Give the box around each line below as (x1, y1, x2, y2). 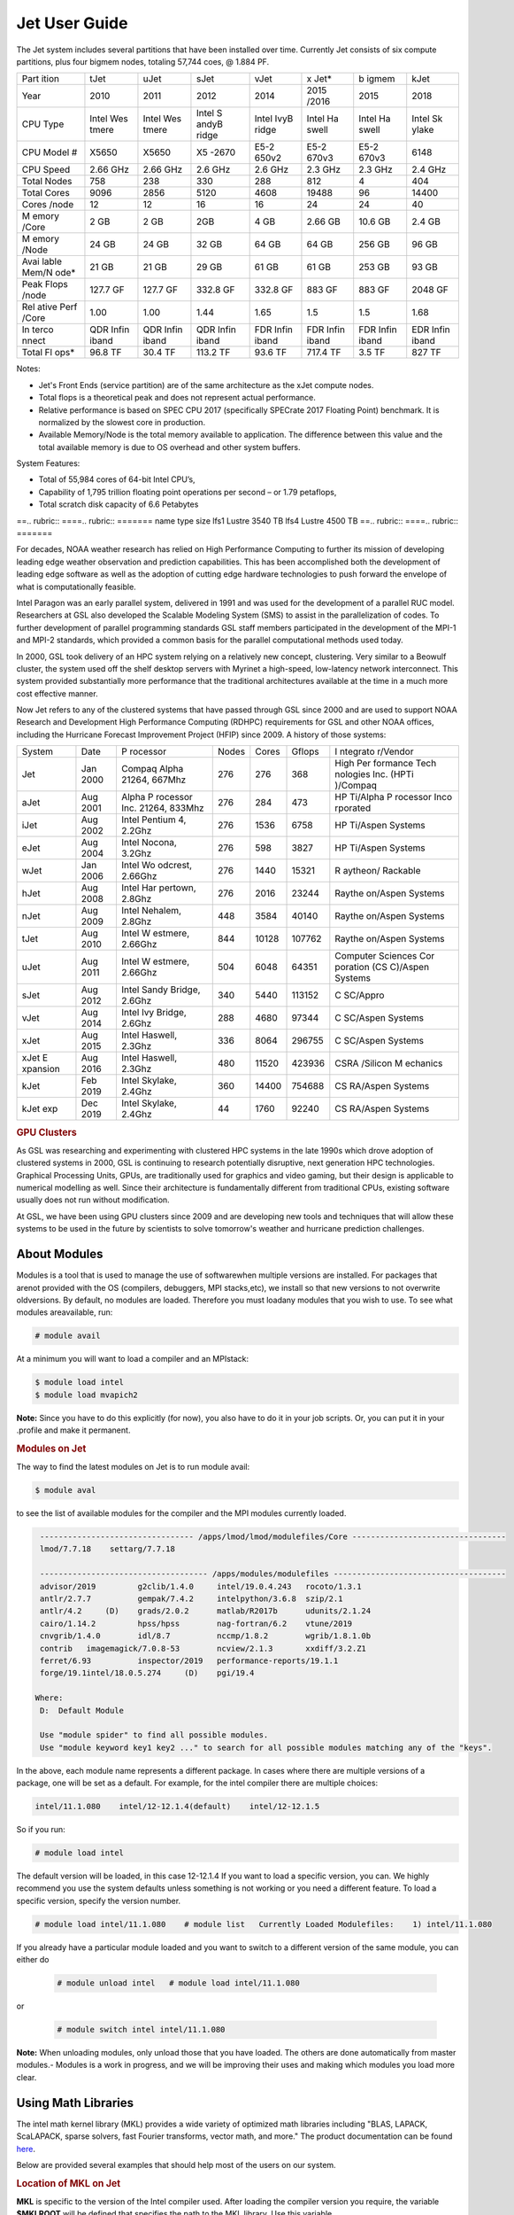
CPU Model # (21, 146, 78, 159)
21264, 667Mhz (120, 773, 187, 786)
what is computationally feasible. (16, 581, 136, 592)
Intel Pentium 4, (120, 813, 187, 826)
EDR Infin (411, 323, 450, 336)
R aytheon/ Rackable (334, 865, 421, 877)
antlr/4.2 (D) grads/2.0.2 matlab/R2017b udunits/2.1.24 (40, 1606, 372, 1616)
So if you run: (16, 1824, 65, 1835)
